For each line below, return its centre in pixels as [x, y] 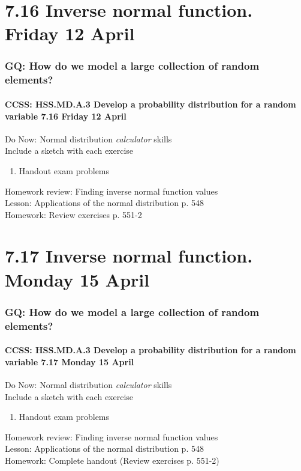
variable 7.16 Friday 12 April [66, 116]
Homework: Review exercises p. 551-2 [73, 214]
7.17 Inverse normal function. [129, 256]
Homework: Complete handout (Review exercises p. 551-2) [112, 460]
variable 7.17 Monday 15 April [70, 361]
